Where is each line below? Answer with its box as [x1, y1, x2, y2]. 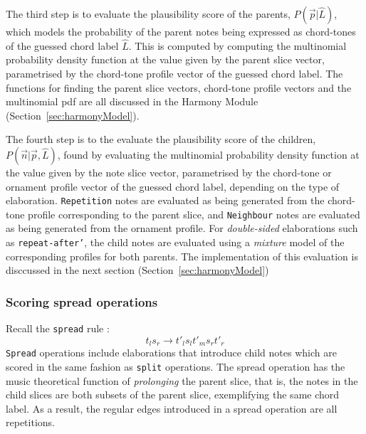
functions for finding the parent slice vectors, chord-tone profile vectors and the [6, 80, 352, 95]
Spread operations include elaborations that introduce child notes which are [6, 345, 337, 360]
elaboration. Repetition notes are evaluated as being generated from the [6, 193, 325, 208]
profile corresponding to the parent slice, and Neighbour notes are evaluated [28, 206, 360, 221]
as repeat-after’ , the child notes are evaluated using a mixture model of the [6, 235, 345, 250]
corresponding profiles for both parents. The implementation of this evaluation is [6, 248, 358, 263]
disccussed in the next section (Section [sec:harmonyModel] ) [6, 263, 269, 277]
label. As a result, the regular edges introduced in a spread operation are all [6, 401, 338, 416]
